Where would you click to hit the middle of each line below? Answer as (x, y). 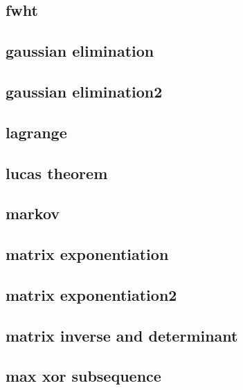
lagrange (36, 132)
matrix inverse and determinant (122, 335)
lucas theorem (57, 173)
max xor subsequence (83, 376)
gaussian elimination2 (84, 91)
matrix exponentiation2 (91, 294)
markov (33, 213)
